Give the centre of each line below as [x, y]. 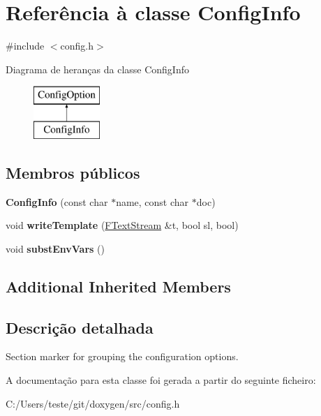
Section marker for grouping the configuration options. [122, 356]
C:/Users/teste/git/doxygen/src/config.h [93, 403]
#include [25, 46]
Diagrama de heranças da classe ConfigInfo [97, 69]
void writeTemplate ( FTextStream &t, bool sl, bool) [122, 225]
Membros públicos [73, 172]
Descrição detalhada [80, 327]
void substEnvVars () [55, 248]
